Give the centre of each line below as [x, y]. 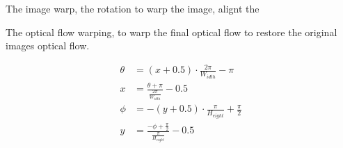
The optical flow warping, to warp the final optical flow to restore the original [171, 32]
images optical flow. [48, 46]
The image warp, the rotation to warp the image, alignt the [133, 8]
